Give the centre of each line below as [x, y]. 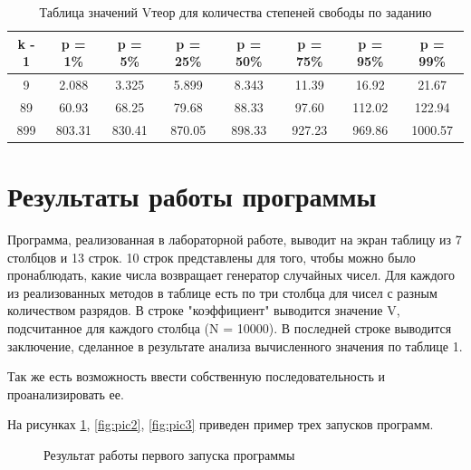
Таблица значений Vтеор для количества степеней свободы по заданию [235, 12]
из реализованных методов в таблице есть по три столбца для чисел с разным [222, 292]
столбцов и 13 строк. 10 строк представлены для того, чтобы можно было [211, 257]
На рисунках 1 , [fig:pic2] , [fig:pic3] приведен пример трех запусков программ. [221, 424]
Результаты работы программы [192, 196]
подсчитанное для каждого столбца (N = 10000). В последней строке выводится [230, 327]
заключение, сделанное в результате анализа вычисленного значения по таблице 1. [235, 345]
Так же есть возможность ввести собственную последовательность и [197, 376]
